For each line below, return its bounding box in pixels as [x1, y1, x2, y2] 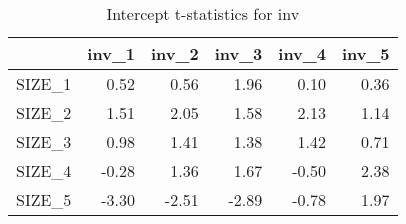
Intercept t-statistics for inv [106, 2, 300, 25]
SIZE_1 [16, 72, 72, 95]
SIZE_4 [16, 159, 72, 182]
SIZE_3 [16, 130, 72, 153]
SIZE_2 [16, 101, 72, 124]
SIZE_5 [16, 188, 72, 211]
